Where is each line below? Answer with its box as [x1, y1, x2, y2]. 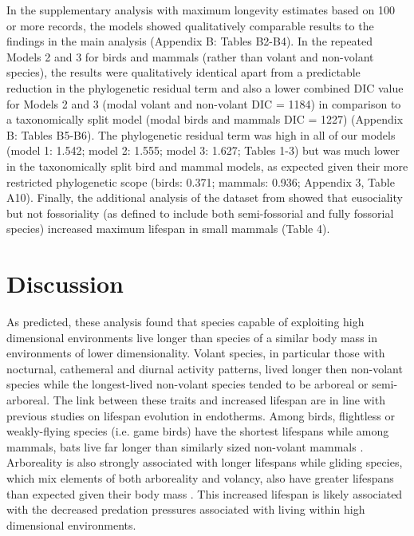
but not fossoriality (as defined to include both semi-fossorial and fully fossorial [6, 204, 394, 221]
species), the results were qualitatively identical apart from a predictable [6, 64, 361, 81]
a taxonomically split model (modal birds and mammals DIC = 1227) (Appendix [6, 111, 404, 128]
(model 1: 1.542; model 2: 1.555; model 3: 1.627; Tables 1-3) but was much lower [6, 142, 400, 159]
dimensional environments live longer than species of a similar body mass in [6, 329, 377, 345]
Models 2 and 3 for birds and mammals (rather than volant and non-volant [6, 48, 374, 65]
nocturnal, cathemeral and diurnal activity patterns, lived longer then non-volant [6, 360, 403, 376]
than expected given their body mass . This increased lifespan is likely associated [6, 485, 403, 502]
